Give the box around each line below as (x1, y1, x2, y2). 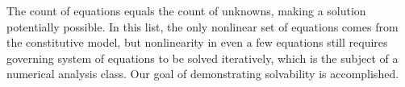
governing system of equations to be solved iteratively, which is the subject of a (6, 49, 399, 66)
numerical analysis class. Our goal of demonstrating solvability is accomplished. (6, 65, 399, 82)
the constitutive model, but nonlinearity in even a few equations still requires (6, 34, 388, 51)
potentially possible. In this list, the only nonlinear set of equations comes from (6, 18, 399, 35)
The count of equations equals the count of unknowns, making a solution (6, 2, 366, 19)
